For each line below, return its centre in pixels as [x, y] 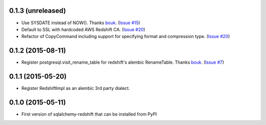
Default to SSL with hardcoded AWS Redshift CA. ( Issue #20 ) [83, 29]
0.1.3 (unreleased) [37, 11]
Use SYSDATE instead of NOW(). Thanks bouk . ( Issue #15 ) [81, 23]
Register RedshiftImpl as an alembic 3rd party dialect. [76, 88]
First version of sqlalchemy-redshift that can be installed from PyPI [89, 114]
